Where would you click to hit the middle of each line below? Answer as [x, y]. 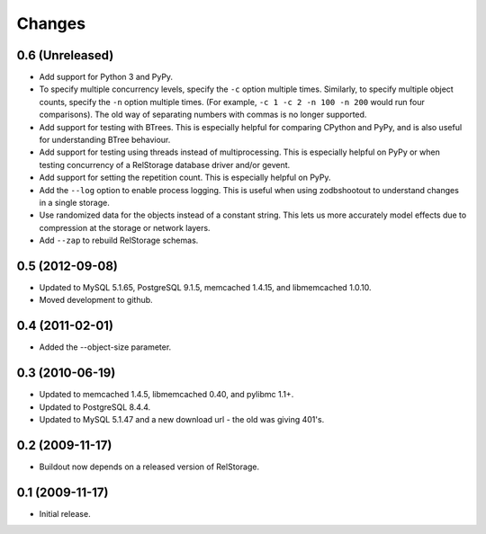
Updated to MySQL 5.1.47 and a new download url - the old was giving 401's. [182, 420]
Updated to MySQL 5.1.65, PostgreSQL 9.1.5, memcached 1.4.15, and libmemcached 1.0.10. [206, 288]
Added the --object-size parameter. [105, 347]
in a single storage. [74, 202]
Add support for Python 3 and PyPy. [106, 77]
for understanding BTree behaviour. [105, 140]
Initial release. [65, 513]
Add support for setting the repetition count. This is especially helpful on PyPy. [185, 178]
